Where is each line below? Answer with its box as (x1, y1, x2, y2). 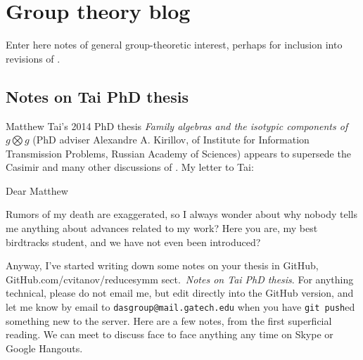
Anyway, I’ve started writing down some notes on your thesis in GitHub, (6, 258, 319, 273)
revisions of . (6, 51, 60, 65)
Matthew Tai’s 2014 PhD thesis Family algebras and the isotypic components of (6, 118, 348, 133)
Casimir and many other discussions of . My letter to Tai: (6, 160, 254, 174)
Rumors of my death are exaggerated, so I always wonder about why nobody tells (6, 207, 357, 221)
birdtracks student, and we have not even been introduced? (6, 234, 261, 249)
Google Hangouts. (6, 340, 83, 355)
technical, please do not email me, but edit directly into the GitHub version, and (6, 285, 354, 300)
